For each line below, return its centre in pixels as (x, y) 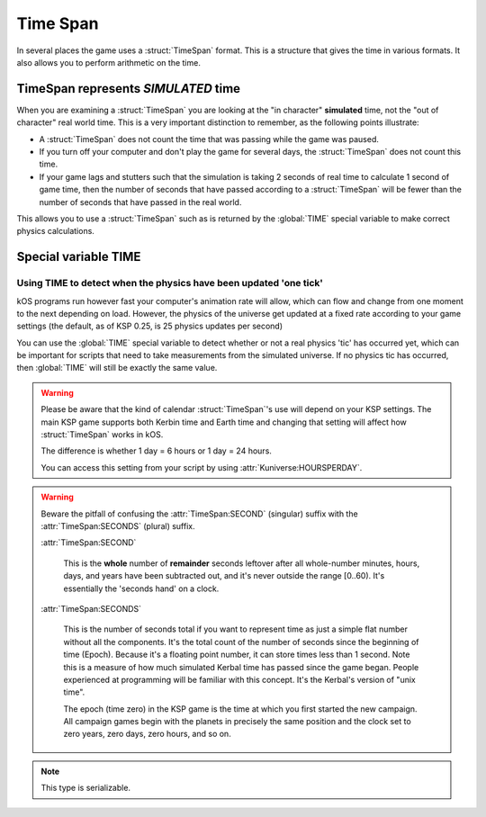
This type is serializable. (85, 788)
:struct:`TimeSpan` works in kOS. (102, 435)
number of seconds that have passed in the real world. (140, 202)
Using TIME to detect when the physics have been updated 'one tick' (170, 283)
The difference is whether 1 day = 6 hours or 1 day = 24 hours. (156, 451)
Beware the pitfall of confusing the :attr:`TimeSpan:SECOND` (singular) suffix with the (200, 514)
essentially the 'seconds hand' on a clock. (141, 588)
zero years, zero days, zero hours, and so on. (147, 734)
